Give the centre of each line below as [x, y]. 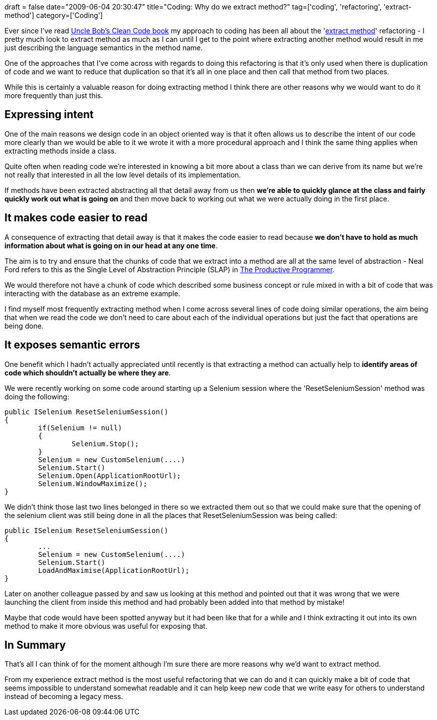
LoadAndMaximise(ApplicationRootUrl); [114, 570]
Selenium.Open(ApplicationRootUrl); [110, 475]
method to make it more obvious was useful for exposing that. [106, 626]
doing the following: [37, 396]
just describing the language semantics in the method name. [104, 48]
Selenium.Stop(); [105, 444]
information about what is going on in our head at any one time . [111, 245]
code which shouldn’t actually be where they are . [88, 372]
